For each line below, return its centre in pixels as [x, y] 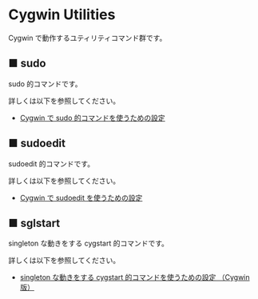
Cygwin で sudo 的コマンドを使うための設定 [92, 118]
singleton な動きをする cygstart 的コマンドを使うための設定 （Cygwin [135, 277]
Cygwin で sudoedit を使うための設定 [81, 197]
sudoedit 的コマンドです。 [51, 163]
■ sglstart [34, 223]
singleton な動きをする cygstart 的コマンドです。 [89, 243]
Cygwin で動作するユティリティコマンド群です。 [87, 38]
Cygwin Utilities [62, 15]
